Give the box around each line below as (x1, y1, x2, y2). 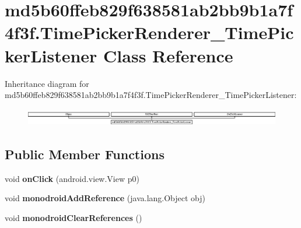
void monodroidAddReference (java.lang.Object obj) (5, 192, 206, 204)
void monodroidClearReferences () (5, 211, 142, 223)
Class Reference (103, 43, 233, 67)
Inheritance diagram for (5, 77, 89, 89)
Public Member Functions (5, 145, 164, 163)
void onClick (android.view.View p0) (5, 172, 139, 184)
